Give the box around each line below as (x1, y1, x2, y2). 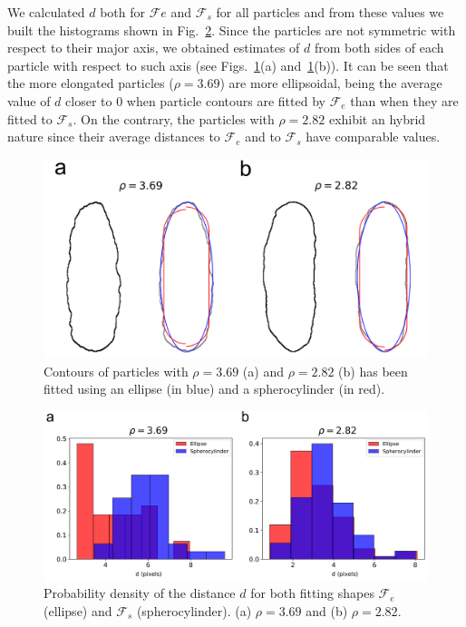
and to (245, 127, 281, 146)
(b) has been (338, 361, 408, 380)
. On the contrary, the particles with (73, 109, 275, 128)
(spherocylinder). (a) (136, 601, 252, 620)
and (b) (306, 601, 348, 620)
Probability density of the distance (44, 583, 236, 603)
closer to (65, 91, 112, 110)
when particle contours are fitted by (126, 91, 325, 110)
